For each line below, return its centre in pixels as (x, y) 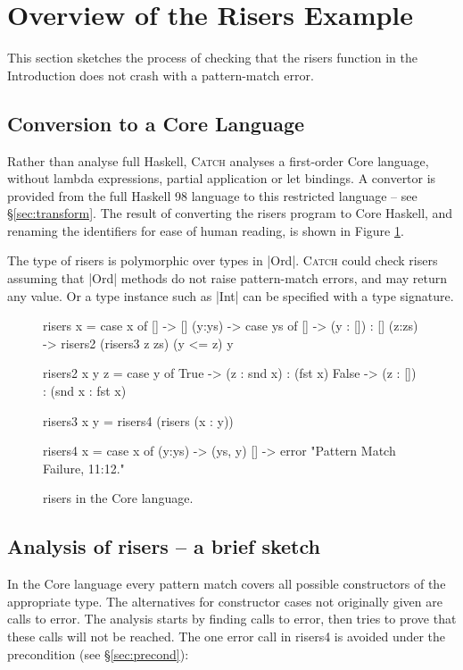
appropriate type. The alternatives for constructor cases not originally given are (225, 601)
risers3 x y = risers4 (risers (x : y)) (138, 420)
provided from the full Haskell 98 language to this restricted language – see (212, 195)
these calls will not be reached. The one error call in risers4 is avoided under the (227, 636)
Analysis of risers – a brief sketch (164, 546)
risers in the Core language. (118, 498)
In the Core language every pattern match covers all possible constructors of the (227, 584)
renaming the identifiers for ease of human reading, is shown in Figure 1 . (206, 230)
